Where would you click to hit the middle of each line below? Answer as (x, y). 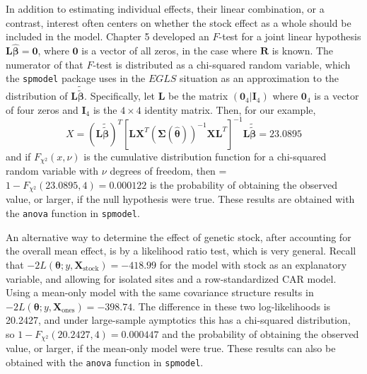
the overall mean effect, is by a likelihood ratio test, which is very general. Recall (181, 251)
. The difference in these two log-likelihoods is (232, 306)
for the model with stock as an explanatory (253, 264)
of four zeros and (42, 109)
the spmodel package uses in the (76, 78)
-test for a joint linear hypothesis (290, 36)
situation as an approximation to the (260, 78)
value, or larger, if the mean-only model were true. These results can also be (171, 348)
